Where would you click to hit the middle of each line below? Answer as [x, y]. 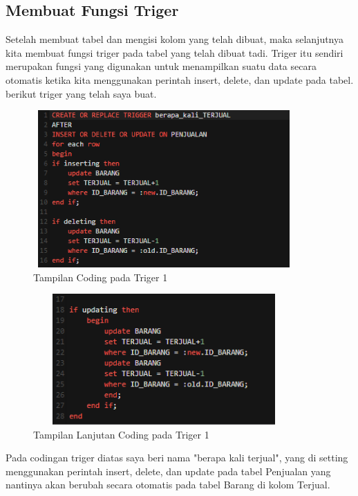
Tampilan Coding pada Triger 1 [101, 277]
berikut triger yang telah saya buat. [81, 93]
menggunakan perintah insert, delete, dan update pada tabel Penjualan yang [168, 471]
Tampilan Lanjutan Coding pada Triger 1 [121, 434]
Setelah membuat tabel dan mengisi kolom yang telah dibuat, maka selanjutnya [175, 39]
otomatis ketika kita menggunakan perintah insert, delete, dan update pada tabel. [180, 79]
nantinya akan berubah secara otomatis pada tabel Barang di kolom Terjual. [168, 485]
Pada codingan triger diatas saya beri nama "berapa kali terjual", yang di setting [177, 458]
